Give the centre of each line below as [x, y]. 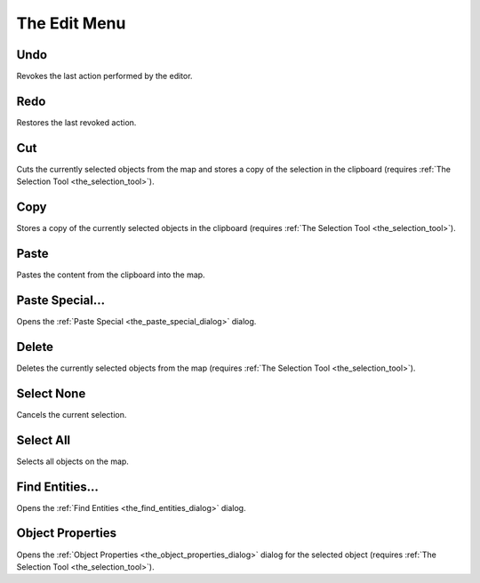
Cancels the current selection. [72, 414]
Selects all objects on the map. [72, 461]
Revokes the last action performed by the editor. [104, 76]
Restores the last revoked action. [76, 122]
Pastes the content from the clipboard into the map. [111, 275]
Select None [51, 393]
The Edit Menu [71, 23]
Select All [44, 440]
